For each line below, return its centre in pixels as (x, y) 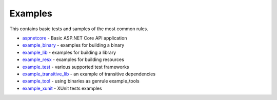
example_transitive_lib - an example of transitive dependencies (89, 74)
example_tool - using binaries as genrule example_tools (81, 81)
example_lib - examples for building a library (69, 52)
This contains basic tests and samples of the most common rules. (79, 29)
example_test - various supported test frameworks (76, 67)
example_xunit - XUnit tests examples (62, 88)
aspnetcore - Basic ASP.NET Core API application (75, 38)
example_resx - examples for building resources (73, 59)
